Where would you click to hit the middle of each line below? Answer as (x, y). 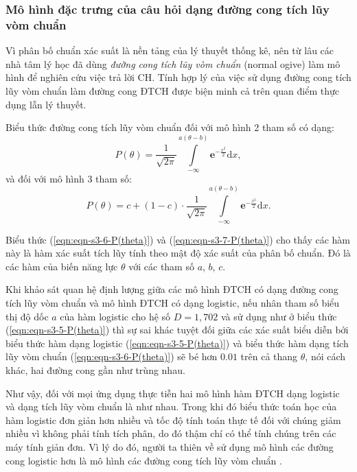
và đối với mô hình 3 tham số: (69, 178)
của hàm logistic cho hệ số (115, 316)
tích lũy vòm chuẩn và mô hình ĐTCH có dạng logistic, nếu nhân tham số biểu (173, 303)
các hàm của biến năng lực (62, 266)
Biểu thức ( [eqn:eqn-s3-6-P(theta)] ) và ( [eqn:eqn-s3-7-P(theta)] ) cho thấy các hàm (178, 239)
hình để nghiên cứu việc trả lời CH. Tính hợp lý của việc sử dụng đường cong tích (178, 77)
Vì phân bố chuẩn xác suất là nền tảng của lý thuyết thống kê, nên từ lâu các (170, 50)
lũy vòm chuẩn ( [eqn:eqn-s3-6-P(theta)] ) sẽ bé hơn (112, 356)
